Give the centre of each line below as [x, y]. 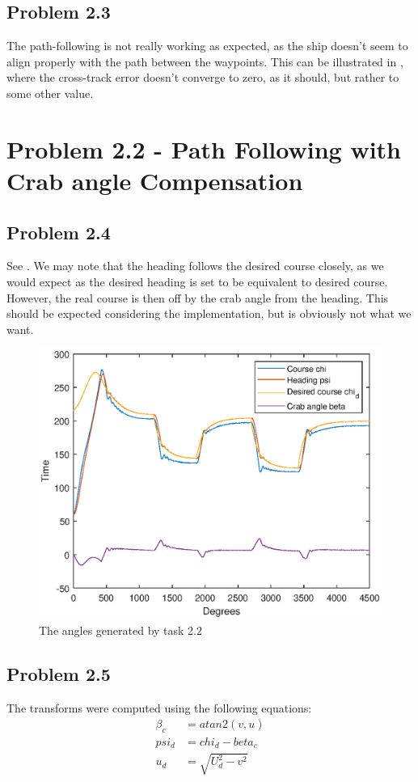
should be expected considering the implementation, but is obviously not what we [209, 313]
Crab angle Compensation [155, 180]
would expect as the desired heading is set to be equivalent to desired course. [197, 281]
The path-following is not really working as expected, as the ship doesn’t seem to [207, 46]
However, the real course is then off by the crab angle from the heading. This [198, 297]
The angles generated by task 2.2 [121, 630]
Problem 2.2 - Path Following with [204, 148]
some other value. [50, 93]
